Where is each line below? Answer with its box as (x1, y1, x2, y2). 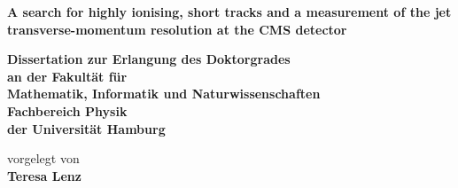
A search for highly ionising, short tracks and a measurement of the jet (7, 3, 452, 20)
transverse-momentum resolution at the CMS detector (7, 20, 347, 38)
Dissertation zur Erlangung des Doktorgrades (7, 50, 291, 68)
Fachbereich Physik (7, 101, 128, 120)
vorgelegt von (7, 149, 80, 168)
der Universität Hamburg (7, 119, 166, 137)
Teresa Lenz (7, 166, 82, 184)
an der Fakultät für (7, 67, 128, 85)
